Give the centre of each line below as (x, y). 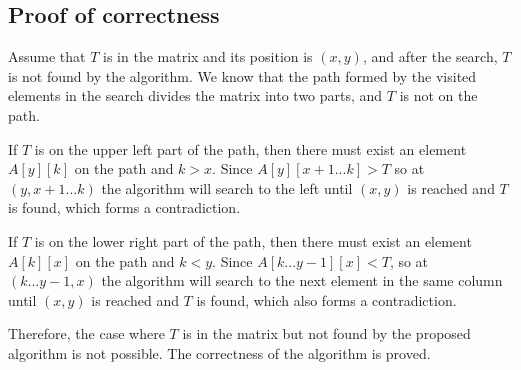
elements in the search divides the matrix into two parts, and (195, 95)
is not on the (438, 95)
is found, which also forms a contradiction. (326, 299)
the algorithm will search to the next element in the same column (302, 280)
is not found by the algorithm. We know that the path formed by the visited (242, 75)
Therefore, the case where (86, 333)
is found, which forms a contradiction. (124, 207)
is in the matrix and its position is (208, 56)
